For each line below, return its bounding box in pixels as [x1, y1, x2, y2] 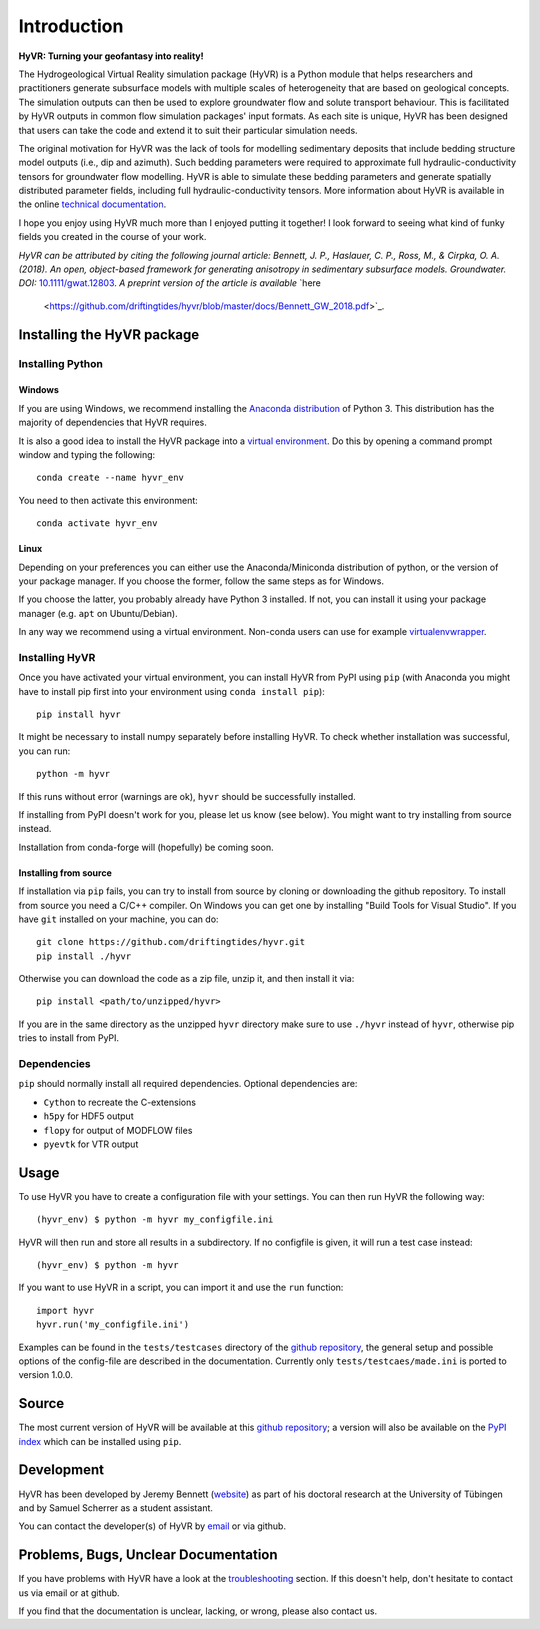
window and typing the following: [18, 448, 156, 460]
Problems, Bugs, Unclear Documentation [18, 1546, 279, 1564]
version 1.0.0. [18, 1369, 74, 1381]
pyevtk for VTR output [43, 1138, 139, 1150]
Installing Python [18, 356, 104, 370]
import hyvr [36, 1305, 95, 1316]
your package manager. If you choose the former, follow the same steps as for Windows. [18, 575, 385, 587]
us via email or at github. [18, 1586, 120, 1599]
